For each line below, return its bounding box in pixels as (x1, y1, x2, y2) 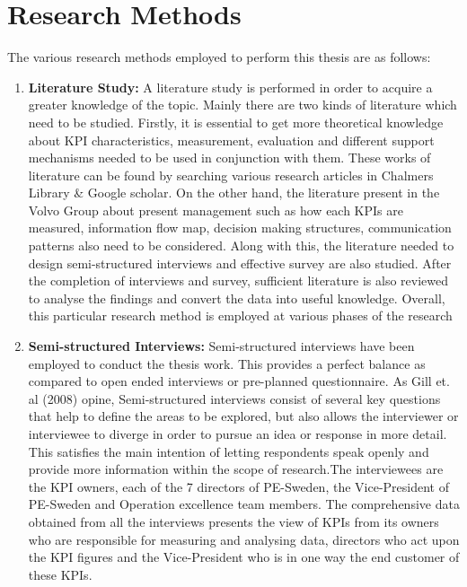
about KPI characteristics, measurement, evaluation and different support (28, 130, 435, 149)
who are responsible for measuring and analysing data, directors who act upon (28, 530, 460, 548)
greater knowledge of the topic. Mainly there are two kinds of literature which (28, 95, 457, 114)
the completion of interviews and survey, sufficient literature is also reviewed (28, 271, 449, 290)
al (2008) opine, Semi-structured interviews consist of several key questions (28, 389, 441, 407)
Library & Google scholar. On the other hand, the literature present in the (28, 183, 440, 202)
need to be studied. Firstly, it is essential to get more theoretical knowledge (28, 112, 444, 131)
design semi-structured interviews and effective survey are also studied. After (28, 253, 452, 272)
